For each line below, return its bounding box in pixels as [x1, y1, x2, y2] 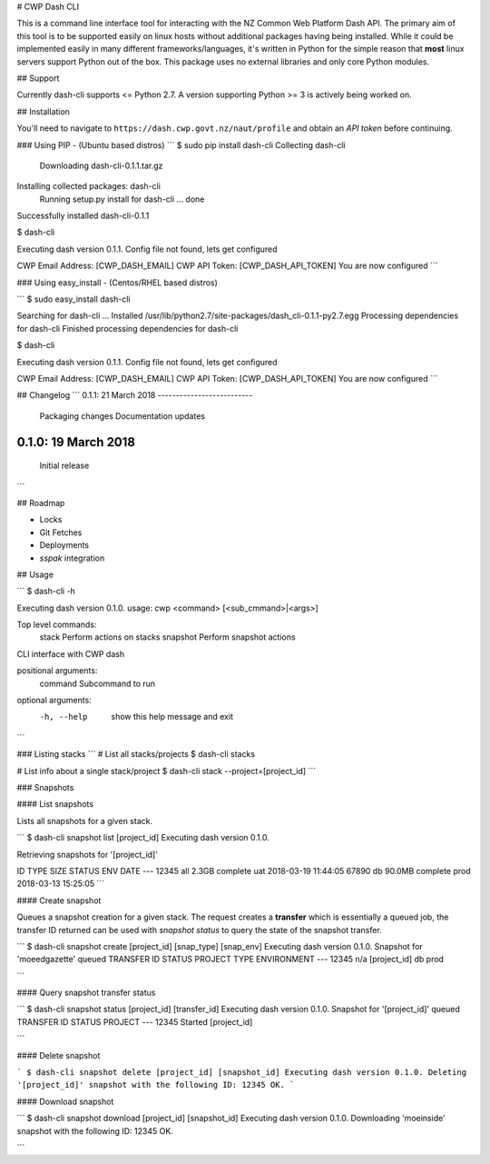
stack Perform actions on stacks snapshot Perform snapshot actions [39, 632, 296, 642]
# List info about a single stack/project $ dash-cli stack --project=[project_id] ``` [16, 765, 317, 776]
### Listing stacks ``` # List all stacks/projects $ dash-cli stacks [16, 749, 256, 760]
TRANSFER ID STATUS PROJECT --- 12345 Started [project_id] [16, 1016, 253, 1027]
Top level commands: [16, 619, 97, 631]
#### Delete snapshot [16, 1050, 101, 1060]
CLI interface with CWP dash [16, 648, 125, 659]
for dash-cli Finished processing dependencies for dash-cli [16, 323, 239, 333]
